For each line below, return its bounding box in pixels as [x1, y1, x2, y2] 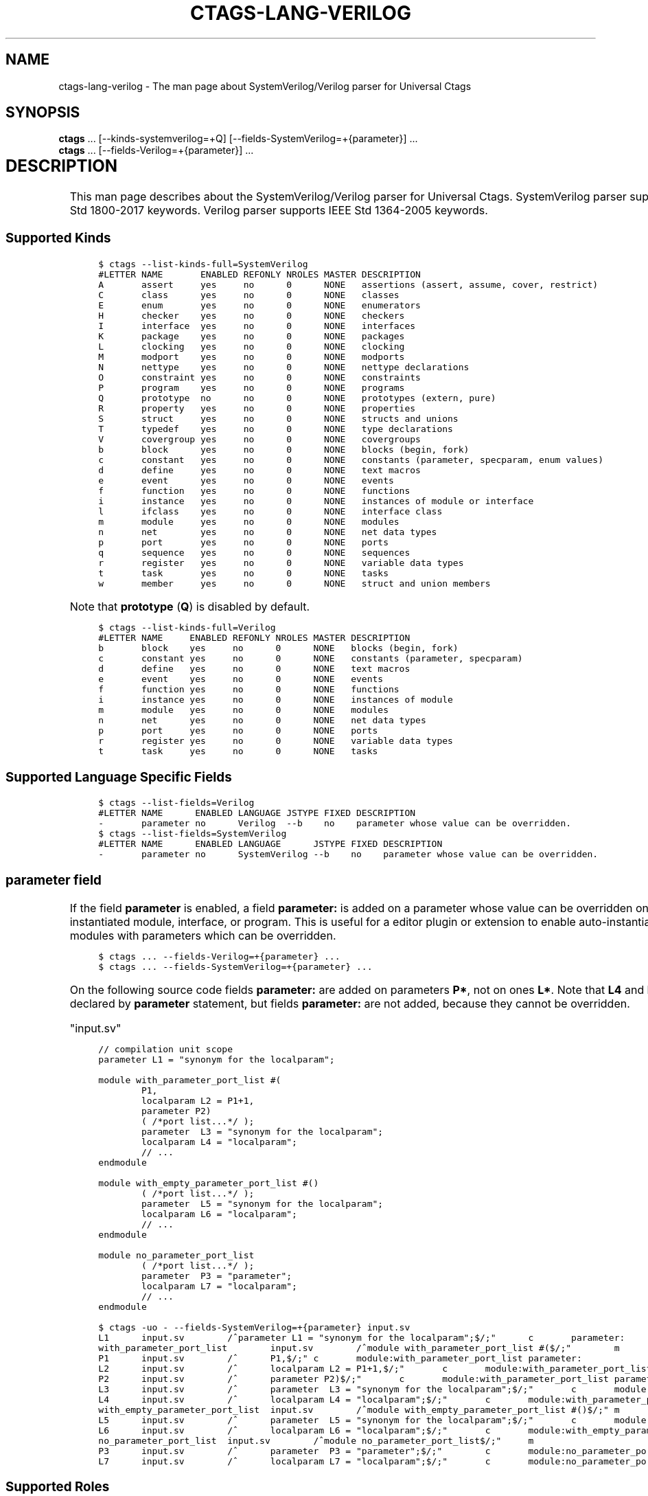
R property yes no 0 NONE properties [98, 403, 416, 413]
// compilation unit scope [98, 1043, 233, 1054]
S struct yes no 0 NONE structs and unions [98, 413, 459, 424]
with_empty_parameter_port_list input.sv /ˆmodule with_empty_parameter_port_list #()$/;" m [98, 1404, 620, 1415]
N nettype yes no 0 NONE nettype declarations [98, 361, 470, 372]
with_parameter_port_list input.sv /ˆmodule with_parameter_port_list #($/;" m [98, 1342, 620, 1353]
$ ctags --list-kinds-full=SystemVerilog [98, 258, 308, 269]
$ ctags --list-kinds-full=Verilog [98, 622, 276, 633]
